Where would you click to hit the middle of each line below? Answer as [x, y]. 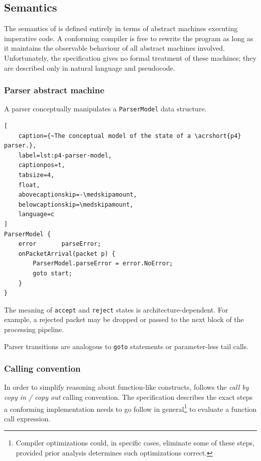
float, [29, 185]
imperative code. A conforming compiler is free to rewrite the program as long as [129, 38]
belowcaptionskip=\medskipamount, [76, 204]
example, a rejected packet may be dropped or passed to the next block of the [124, 319]
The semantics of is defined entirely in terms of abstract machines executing [121, 28]
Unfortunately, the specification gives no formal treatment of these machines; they [130, 57]
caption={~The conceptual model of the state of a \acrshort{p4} [130, 136]
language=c [36, 214]
